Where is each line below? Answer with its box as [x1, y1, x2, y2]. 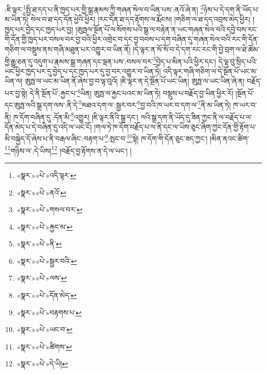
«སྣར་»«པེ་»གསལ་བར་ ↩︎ [16, 204, 83, 215]
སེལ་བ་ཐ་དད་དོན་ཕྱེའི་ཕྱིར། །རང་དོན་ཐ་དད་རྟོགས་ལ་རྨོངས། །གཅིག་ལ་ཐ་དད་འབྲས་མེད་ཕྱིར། [30, 14, 251, 24]
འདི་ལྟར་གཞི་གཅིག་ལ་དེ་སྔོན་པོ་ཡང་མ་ [163, 65, 258, 76]
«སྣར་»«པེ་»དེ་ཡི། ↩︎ [16, 358, 68, 369]
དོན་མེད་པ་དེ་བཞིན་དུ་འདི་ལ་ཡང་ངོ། [5, 121, 92, 132]
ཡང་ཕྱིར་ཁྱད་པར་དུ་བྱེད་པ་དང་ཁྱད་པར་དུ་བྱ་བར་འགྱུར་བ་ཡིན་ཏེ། [5, 65, 161, 76]
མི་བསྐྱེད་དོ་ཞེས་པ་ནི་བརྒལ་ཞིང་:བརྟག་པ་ [5, 133, 105, 144]
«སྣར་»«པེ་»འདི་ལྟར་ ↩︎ [16, 169, 77, 180]
